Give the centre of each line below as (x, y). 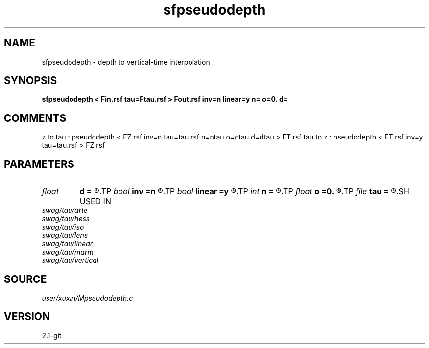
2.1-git (52, 335)
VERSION (27, 317)
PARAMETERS (39, 164)
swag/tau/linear (67, 244)
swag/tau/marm (68, 252)
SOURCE (25, 279)
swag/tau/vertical (70, 260)
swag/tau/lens (65, 235)
